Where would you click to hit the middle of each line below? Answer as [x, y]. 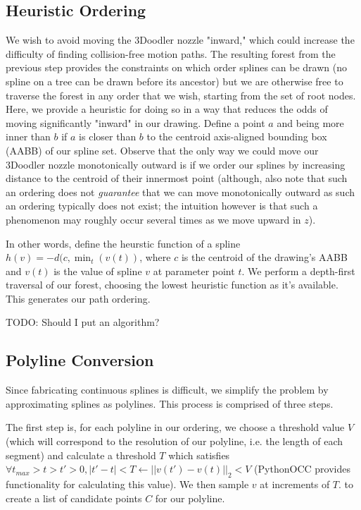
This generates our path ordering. [78, 298]
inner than [28, 136]
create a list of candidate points [74, 498]
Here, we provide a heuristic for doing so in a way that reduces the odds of [167, 109]
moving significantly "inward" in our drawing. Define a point [135, 122]
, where [155, 257]
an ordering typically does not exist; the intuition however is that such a [162, 206]
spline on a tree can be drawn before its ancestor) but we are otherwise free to [175, 81]
